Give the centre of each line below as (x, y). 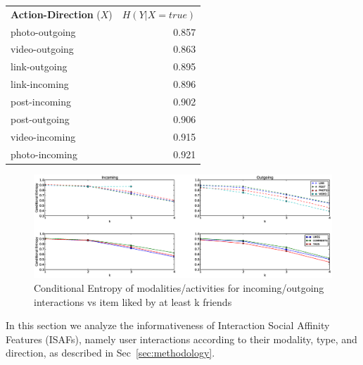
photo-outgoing (43, 31)
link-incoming (40, 84)
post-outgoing (40, 119)
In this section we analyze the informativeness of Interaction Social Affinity (168, 325)
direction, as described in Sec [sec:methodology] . (110, 353)
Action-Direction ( (56, 14)
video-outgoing (42, 49)
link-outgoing (39, 66)
